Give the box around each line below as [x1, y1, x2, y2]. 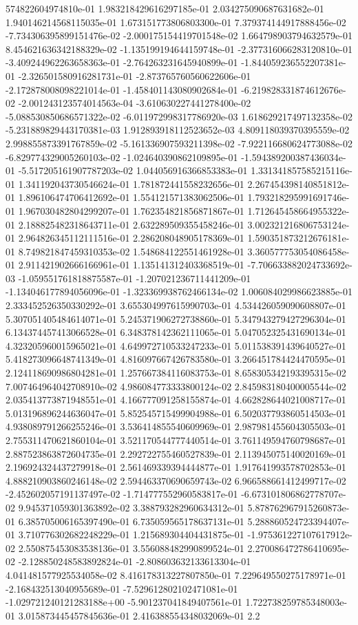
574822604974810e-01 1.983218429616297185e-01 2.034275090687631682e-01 [6, 1, 324, 15]
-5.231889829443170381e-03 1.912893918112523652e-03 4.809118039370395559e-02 [6, 123, 350, 137]
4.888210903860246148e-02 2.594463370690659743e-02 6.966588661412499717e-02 [6, 473, 346, 487]
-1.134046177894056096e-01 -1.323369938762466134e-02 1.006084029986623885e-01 [6, 284, 352, 299]
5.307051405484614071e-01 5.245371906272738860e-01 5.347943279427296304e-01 [6, 311, 346, 326]
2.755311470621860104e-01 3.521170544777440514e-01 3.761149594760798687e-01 [6, 433, 346, 447]
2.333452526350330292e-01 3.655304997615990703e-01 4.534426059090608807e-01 [6, 298, 346, 312]
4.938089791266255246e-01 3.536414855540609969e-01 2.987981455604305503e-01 [6, 419, 346, 434]
